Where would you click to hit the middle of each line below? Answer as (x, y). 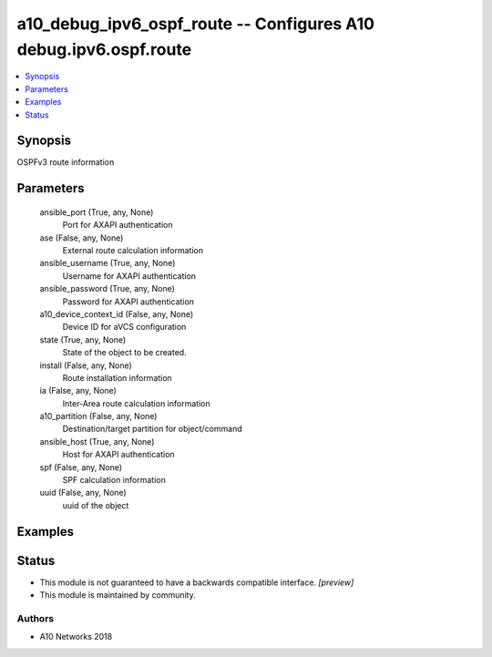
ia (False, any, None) (78, 391)
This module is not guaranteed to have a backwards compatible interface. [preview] (197, 582)
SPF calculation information (114, 480)
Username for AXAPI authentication (129, 276)
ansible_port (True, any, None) (97, 212)
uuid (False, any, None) (83, 493)
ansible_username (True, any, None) (108, 263)
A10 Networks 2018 (76, 637)
